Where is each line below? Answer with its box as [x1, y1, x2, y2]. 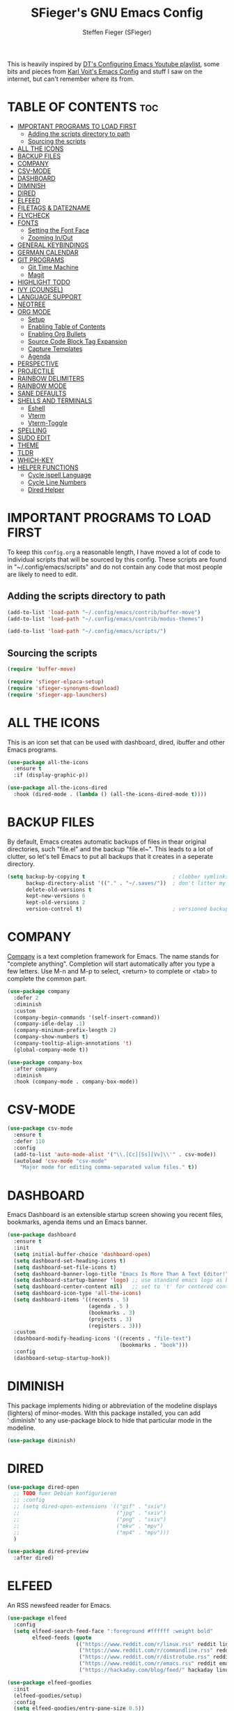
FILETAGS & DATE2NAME [17, 204, 91, 212]
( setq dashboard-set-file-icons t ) [13, 1264, 117, 1271]
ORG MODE [17, 307, 51, 315]
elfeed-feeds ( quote [32, 1634, 92, 1641]
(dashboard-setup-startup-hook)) [13, 1354, 111, 1361]
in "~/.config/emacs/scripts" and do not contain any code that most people [7, 562, 223, 571]
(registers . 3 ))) [88, 1322, 141, 1329]
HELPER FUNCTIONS [17, 463, 79, 472]
